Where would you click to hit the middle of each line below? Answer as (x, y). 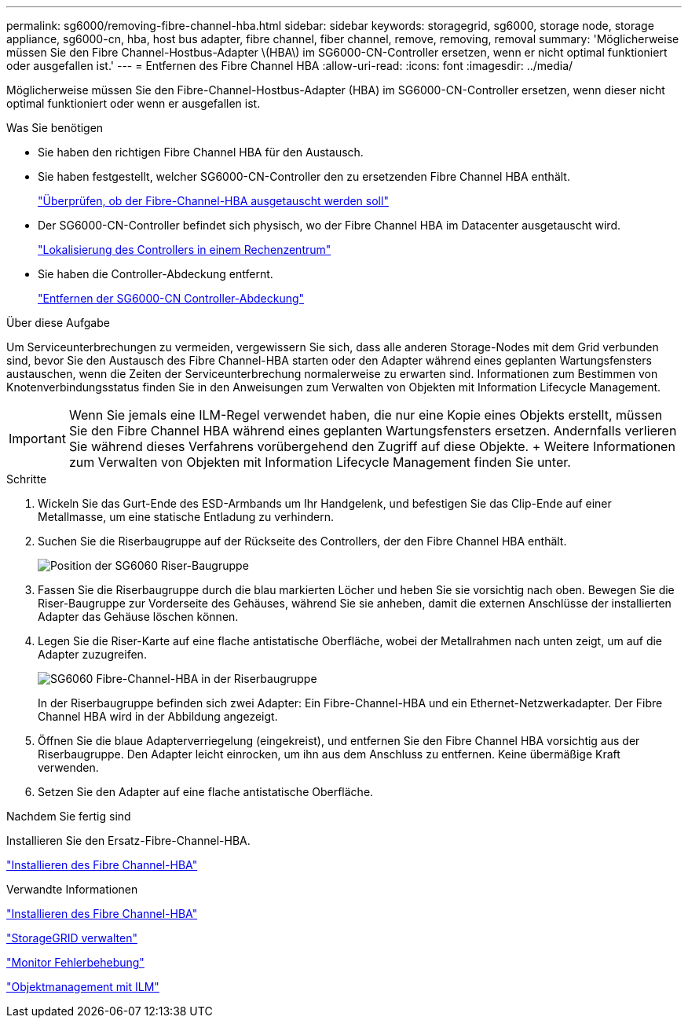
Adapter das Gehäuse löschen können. (138, 617)
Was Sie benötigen (55, 128)
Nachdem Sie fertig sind (69, 816)
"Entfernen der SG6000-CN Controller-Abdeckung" (171, 298)
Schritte (27, 479)
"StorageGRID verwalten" (72, 938)
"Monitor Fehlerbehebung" (75, 962)
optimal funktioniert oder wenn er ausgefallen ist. (134, 103)
